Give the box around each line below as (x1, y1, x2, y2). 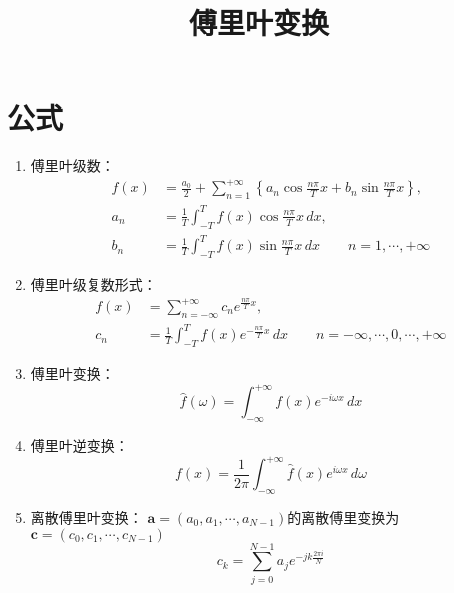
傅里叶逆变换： (30, 435, 129, 456)
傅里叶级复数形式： (30, 273, 157, 294)
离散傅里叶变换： (30, 506, 143, 527)
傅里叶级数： (30, 155, 115, 176)
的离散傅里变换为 (287, 506, 400, 527)
